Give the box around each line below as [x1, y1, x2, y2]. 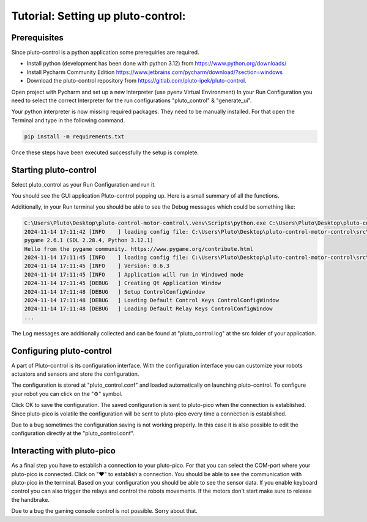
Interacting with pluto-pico [11, 446, 116, 456]
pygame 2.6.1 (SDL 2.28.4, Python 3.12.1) [24, 237, 154, 244]
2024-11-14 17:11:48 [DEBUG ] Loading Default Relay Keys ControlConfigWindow [24, 305, 273, 312]
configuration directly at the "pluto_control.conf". [11, 430, 135, 437]
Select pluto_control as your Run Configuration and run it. [11, 181, 156, 188]
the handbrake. [11, 496, 50, 503]
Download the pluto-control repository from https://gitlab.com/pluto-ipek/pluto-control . [26, 77, 247, 84]
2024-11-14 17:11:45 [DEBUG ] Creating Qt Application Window [24, 280, 221, 287]
